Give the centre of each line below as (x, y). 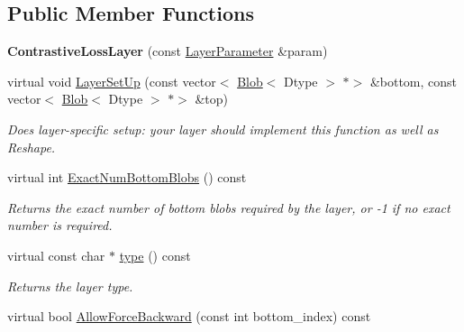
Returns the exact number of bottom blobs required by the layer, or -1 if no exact (229, 207)
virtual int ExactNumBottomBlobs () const (127, 177)
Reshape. (32, 147)
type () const (155, 255)
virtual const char (56, 255)
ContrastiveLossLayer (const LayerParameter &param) (168, 51)
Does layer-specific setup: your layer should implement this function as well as (223, 129)
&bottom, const (414, 81)
